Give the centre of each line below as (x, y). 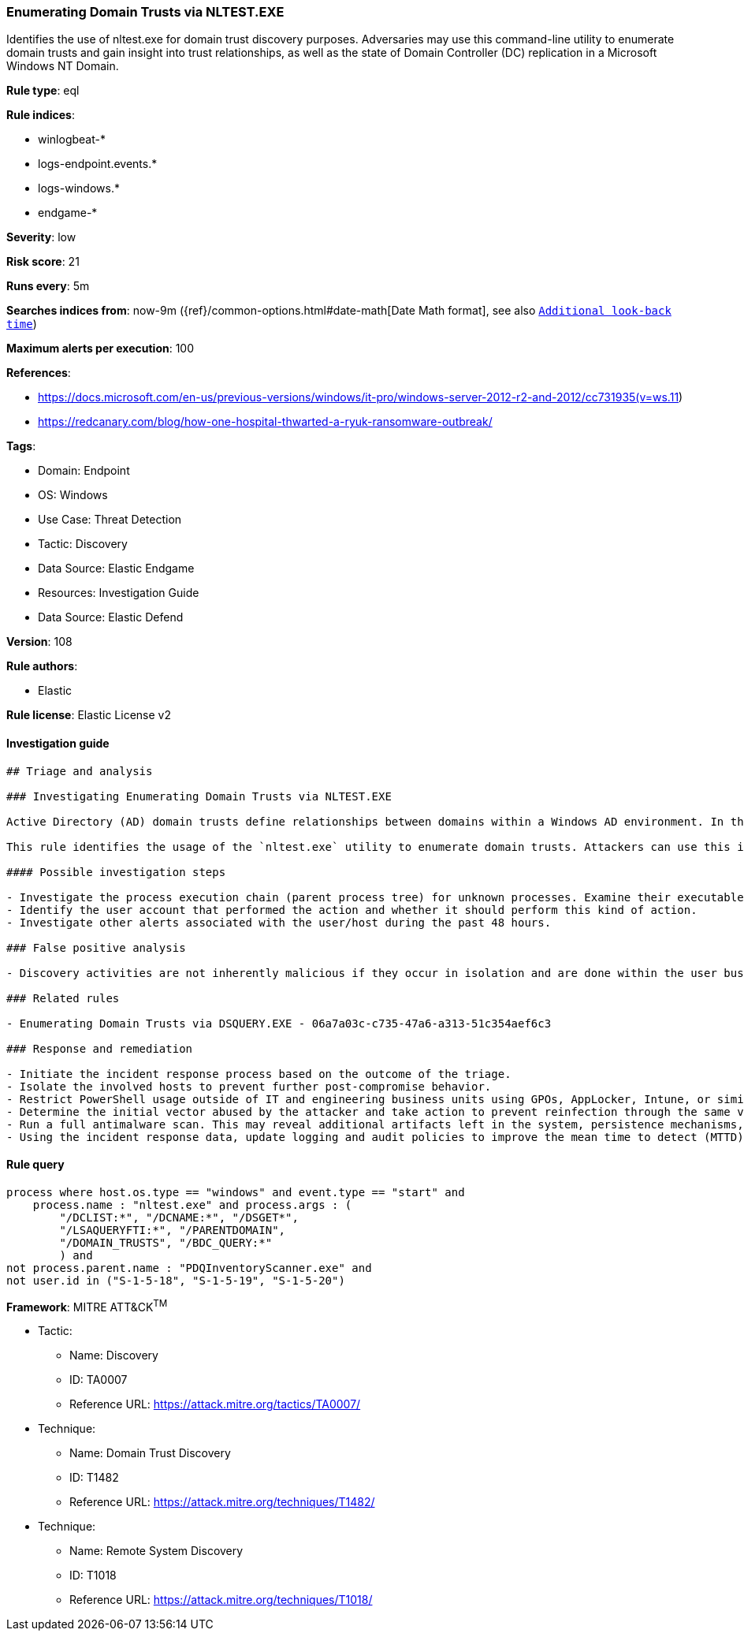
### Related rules (63, 998)
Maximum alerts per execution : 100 (100, 349)
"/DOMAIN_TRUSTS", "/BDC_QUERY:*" (166, 1242)
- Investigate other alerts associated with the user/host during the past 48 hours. (279, 922)
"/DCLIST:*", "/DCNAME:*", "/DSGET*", (179, 1217)
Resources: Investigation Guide (119, 593)
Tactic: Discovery (83, 544)
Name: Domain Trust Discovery (150, 1453)
